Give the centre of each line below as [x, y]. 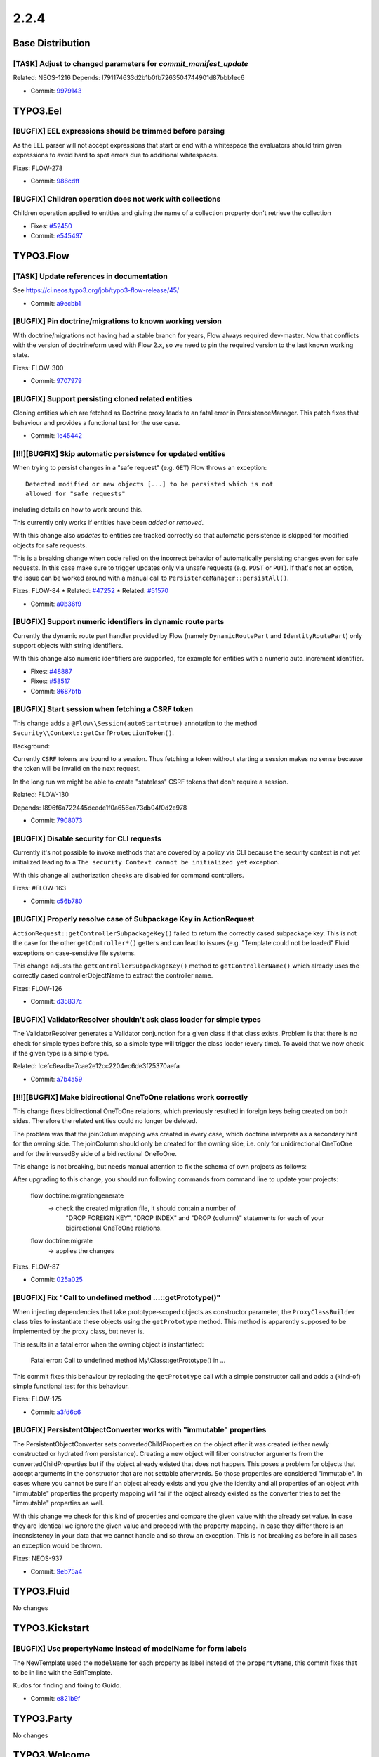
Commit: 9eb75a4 [56, 1571]
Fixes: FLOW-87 [36, 1267]
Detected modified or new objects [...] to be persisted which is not [149, 484]
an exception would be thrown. [58, 1545]
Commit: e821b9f [55, 1698]
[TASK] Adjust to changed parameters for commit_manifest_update [131, 63]
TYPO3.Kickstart [51, 1628]
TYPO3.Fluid [41, 1591]
